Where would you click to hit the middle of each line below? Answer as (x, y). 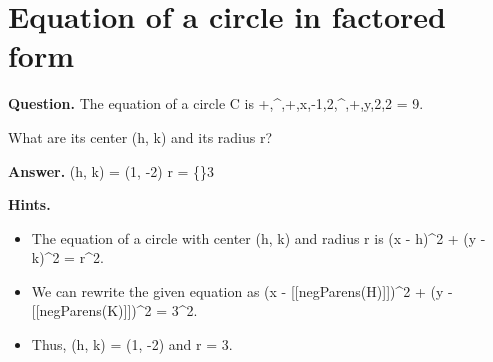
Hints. (29, 204)
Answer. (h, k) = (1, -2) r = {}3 (111, 170)
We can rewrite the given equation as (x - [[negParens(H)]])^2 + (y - (242, 290)
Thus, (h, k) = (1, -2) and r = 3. (132, 344)
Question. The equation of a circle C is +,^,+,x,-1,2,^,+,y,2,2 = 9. (216, 103)
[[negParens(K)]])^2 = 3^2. (114, 310)
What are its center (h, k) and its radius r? (140, 136)
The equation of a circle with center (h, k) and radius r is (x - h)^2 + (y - (258, 237)
